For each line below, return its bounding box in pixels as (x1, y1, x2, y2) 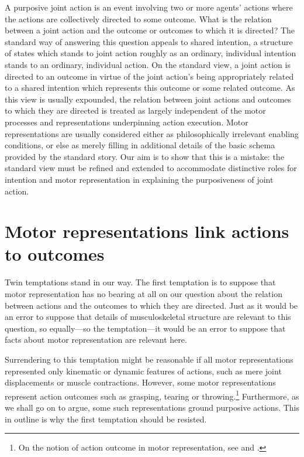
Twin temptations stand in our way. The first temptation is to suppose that (5, 276, 276, 288)
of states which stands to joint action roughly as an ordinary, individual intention (5, 47, 296, 59)
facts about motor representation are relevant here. (5, 333, 187, 346)
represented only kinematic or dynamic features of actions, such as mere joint (5, 364, 282, 377)
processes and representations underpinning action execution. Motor (5, 115, 248, 128)
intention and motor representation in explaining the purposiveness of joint (5, 173, 274, 185)
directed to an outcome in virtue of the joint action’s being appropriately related (5, 70, 294, 82)
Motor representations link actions (5, 219, 289, 243)
